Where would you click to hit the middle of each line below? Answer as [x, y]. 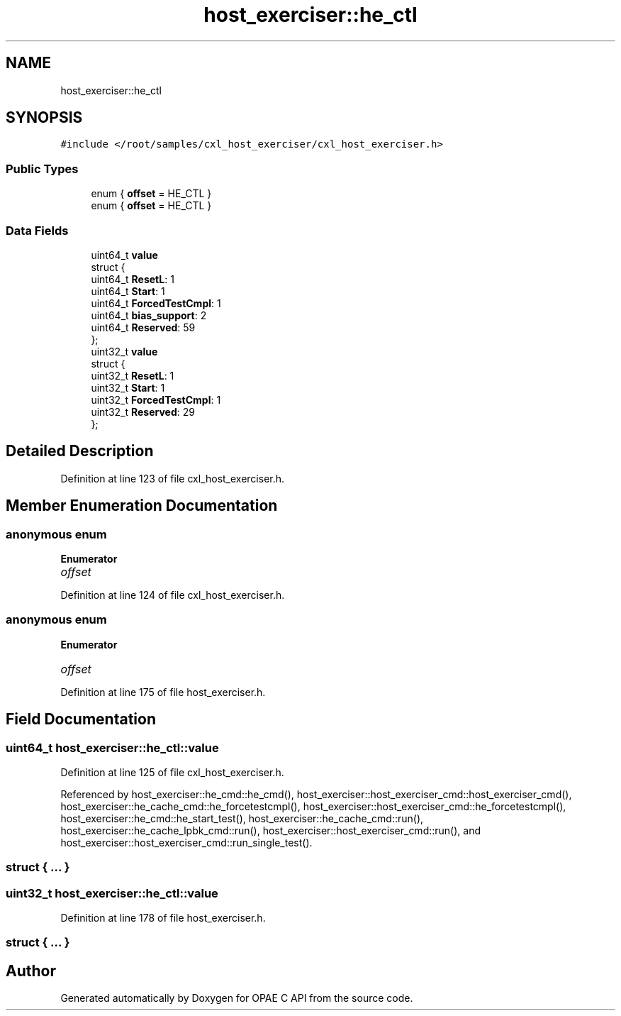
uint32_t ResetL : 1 [133, 375]
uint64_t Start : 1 [128, 291]
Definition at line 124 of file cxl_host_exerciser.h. [173, 595]
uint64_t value [124, 255]
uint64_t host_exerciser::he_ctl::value [112, 747]
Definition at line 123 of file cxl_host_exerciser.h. [173, 478]
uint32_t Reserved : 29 [143, 412]
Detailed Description [80, 451]
